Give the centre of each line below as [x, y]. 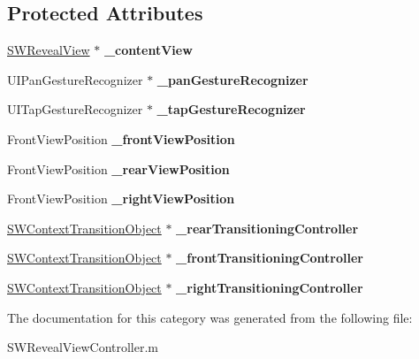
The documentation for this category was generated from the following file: [210, 317]
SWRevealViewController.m [83, 347]
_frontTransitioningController [270, 258]
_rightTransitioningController [270, 287]
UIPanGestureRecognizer [75, 79]
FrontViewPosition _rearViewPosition [118, 168]
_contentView [148, 50]
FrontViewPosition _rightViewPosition [121, 199]
